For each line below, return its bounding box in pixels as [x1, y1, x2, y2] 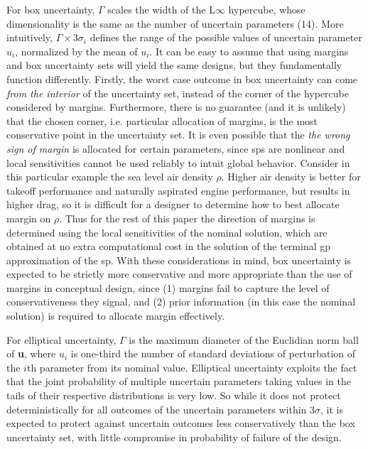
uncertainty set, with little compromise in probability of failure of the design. [6, 429, 342, 444]
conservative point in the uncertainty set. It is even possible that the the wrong [6, 127, 350, 142]
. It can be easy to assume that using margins [149, 43, 349, 58]
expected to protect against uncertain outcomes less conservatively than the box [6, 416, 355, 431]
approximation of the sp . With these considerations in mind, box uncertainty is [6, 252, 352, 267]
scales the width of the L [107, 2, 215, 16]
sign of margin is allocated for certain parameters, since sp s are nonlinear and [6, 141, 345, 156]
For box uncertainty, [6, 2, 95, 16]
